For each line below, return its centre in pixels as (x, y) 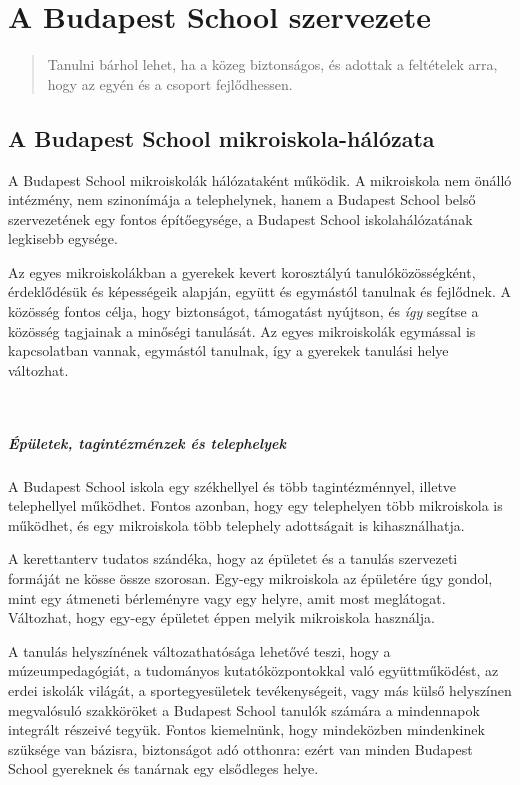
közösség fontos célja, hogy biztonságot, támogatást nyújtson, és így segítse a (243, 311)
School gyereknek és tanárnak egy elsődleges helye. (163, 768)
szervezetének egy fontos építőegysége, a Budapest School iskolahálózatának (240, 218)
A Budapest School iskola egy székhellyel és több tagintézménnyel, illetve (232, 485)
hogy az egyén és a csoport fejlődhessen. (170, 83)
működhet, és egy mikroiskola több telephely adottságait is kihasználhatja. (236, 524)
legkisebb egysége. (63, 238)
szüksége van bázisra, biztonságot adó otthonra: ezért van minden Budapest (240, 748)
